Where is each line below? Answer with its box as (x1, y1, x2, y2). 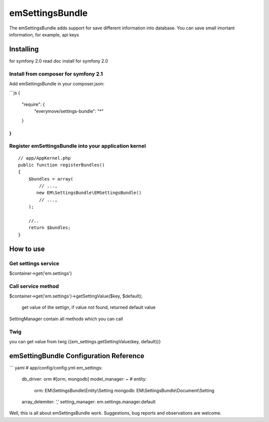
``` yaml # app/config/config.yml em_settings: (9, 365, 103, 371)
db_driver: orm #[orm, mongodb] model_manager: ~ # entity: (21, 376, 147, 382)
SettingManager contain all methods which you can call (9, 316, 123, 322)
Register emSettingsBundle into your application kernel (9, 143, 146, 150)
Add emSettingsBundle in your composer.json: (9, 80, 105, 87)
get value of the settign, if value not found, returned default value (21, 304, 156, 310)
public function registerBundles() (18, 162, 105, 168)
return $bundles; (28, 225, 71, 230)
